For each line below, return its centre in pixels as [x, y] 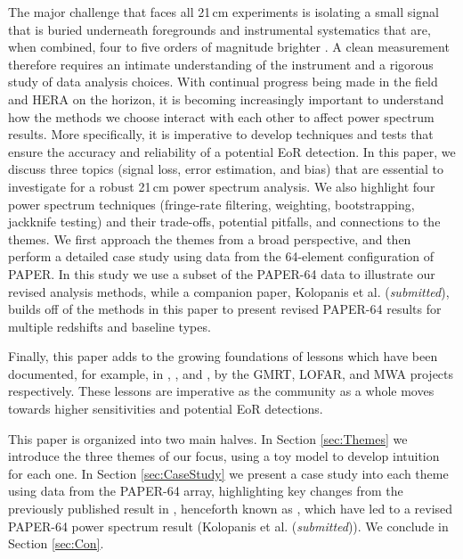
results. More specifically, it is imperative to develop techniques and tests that [221, 134]
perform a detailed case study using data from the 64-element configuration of [221, 256]
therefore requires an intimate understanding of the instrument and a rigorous [221, 64]
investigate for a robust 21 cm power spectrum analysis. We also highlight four [222, 186]
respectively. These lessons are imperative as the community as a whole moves [221, 391]
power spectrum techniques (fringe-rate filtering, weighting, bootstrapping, [211, 204]
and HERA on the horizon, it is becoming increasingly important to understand [226, 99]
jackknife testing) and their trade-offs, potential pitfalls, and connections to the [224, 222]
